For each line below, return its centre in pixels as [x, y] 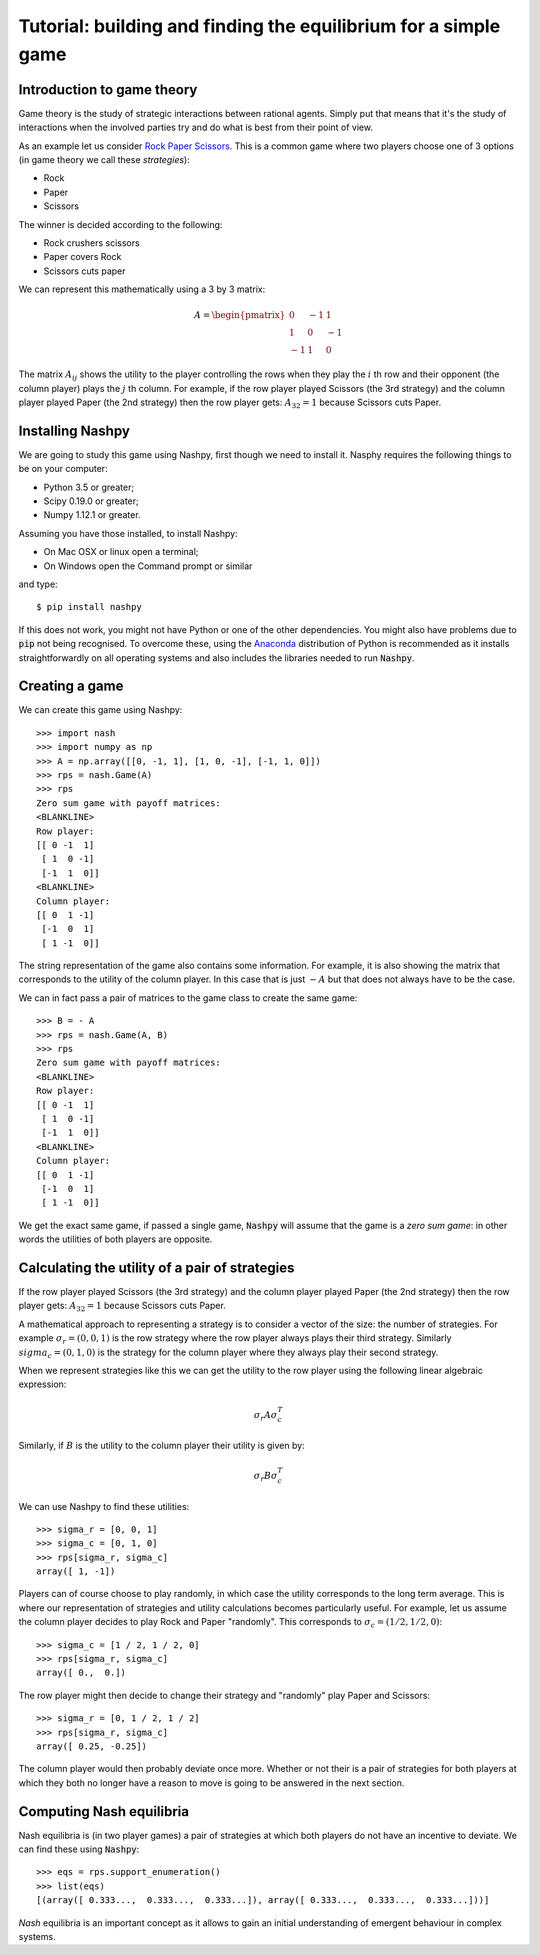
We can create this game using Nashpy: [100, 710]
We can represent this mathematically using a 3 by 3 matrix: [142, 289]
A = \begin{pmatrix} [239, 315]
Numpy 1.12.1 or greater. [92, 515]
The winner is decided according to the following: [120, 224]
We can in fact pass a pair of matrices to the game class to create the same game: [188, 997]
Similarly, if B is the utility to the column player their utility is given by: [161, 1445]
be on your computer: [63, 469]
